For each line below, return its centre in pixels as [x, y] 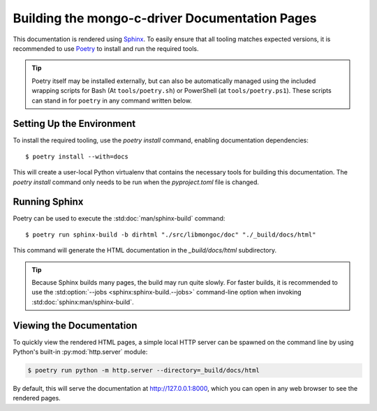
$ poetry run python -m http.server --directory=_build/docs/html [143, 371]
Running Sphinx [48, 202]
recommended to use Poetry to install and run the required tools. [106, 48]
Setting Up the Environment [74, 124]
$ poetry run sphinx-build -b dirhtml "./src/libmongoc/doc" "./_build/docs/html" [171, 234]
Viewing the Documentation [75, 326]
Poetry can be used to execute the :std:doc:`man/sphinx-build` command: [119, 218]
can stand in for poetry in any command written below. [112, 100]
